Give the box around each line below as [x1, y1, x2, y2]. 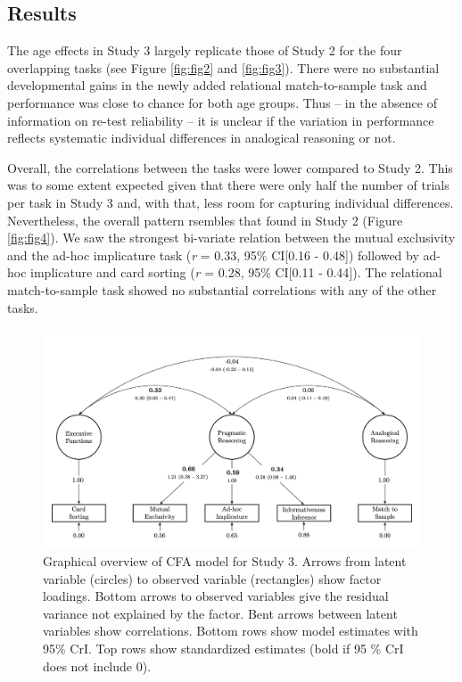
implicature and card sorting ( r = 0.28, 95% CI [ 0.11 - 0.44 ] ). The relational [30, 263, 442, 282]
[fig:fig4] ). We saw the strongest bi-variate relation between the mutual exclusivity [7, 228, 456, 247]
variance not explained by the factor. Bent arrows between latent [43, 604, 398, 622]
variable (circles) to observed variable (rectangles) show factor [43, 569, 382, 588]
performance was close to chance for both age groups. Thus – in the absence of [7, 93, 437, 111]
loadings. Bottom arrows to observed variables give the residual [43, 587, 389, 605]
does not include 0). [43, 656, 152, 675]
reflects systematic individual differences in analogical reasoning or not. [7, 128, 396, 147]
